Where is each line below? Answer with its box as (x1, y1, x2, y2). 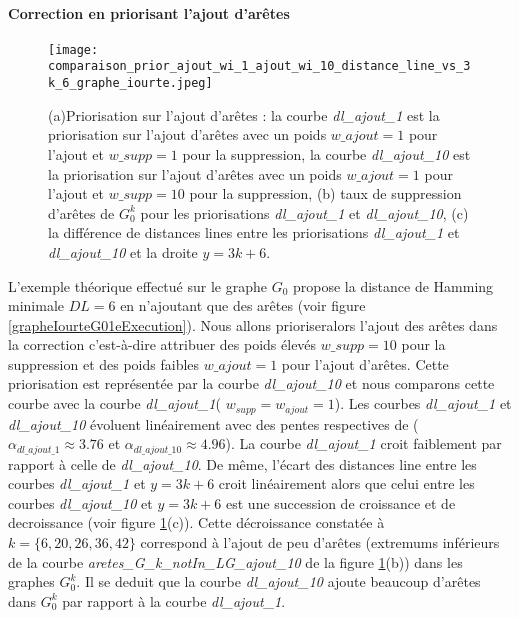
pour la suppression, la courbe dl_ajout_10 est (182, 143, 471, 164)
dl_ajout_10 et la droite (48, 241, 198, 262)
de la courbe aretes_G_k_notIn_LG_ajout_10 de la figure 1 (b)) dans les (8, 551, 463, 572)
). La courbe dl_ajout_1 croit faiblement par (225, 433, 502, 454)
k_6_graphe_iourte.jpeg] (48, 76, 213, 91)
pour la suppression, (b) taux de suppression (189, 183, 462, 204)
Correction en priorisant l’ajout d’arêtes (8, 2, 290, 23)
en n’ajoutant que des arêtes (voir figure (120, 295, 366, 316)
